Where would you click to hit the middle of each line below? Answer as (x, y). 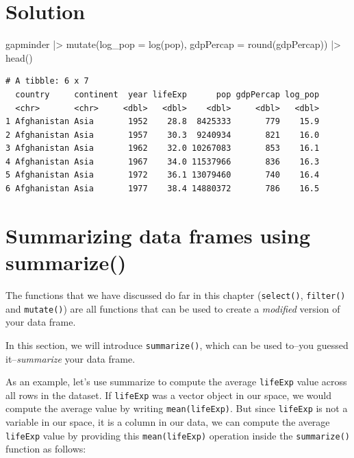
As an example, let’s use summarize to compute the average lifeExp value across (176, 382)
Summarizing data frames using (158, 235)
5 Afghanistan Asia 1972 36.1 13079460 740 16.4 (163, 175)
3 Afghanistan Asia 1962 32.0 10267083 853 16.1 (163, 148)
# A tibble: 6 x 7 (47, 81)
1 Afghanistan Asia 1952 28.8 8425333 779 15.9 (163, 122)
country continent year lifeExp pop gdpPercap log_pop (167, 94)
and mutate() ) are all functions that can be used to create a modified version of (173, 308)
